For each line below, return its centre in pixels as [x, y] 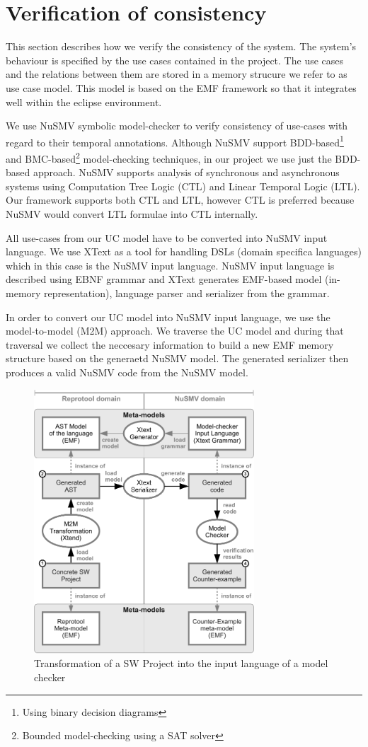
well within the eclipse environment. [84, 102]
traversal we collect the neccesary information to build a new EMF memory [170, 344]
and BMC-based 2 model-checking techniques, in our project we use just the [169, 157]
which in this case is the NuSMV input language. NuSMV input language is [170, 265]
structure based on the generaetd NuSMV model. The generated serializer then [177, 358]
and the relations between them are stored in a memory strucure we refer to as [177, 74]
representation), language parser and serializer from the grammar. [187, 293]
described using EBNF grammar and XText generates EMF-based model [164, 279]
